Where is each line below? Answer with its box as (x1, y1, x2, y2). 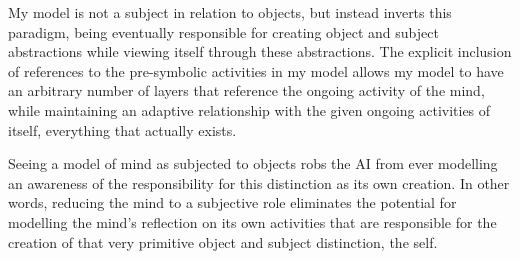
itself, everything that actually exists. (8, 119, 237, 140)
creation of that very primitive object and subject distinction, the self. (8, 231, 438, 252)
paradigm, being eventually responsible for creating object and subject (8, 21, 439, 42)
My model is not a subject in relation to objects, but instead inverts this (8, 2, 452, 22)
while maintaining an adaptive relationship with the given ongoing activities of (8, 99, 491, 120)
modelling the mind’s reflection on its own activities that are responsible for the (8, 211, 497, 232)
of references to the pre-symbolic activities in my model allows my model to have (8, 60, 504, 81)
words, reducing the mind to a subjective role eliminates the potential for (8, 192, 457, 213)
